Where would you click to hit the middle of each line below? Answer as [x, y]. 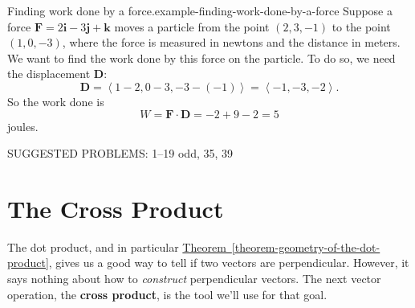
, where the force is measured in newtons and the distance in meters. [231, 42]
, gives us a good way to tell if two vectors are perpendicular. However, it [229, 263]
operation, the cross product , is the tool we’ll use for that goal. [167, 294]
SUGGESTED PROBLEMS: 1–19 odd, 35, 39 [120, 153]
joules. [23, 126]
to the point [361, 26]
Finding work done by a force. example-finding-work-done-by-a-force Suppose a [200, 10]
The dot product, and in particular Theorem [117, 246]
